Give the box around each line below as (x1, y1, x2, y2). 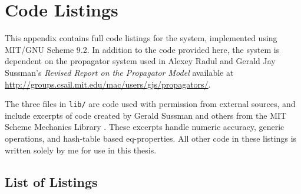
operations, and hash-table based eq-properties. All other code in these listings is (5, 132, 297, 144)
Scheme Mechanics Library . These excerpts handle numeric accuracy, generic (5, 121, 285, 133)
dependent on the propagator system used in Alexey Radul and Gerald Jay (5, 55, 276, 67)
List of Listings (5, 172, 98, 190)
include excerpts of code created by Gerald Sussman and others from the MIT (5, 109, 287, 121)
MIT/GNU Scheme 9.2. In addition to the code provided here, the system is (5, 43, 280, 55)
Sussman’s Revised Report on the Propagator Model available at (5, 66, 234, 78)
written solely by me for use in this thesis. (5, 143, 157, 156)
